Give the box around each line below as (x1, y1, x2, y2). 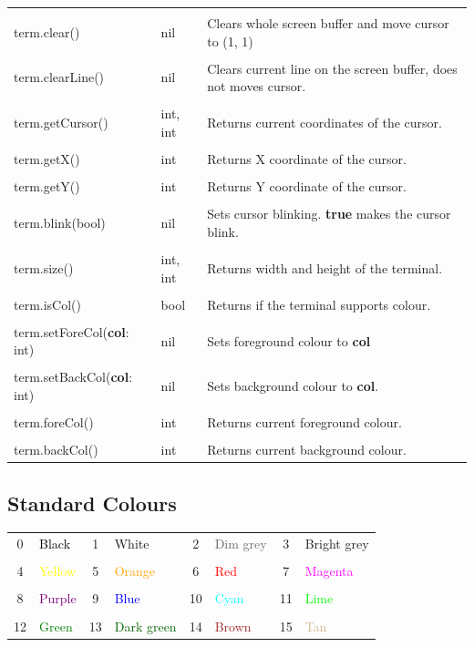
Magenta (304, 561, 354, 580)
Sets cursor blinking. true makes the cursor (207, 204, 451, 223)
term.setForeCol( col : (14, 322, 129, 341)
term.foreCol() (14, 413, 94, 432)
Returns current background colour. (207, 440, 407, 459)
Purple (39, 589, 77, 608)
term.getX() (14, 149, 80, 169)
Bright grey (304, 534, 369, 553)
